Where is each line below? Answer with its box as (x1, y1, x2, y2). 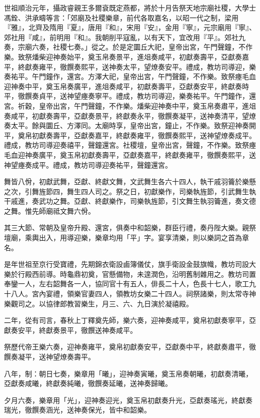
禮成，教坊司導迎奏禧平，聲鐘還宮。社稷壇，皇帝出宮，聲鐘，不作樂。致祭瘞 (4, 140, 256, 150)
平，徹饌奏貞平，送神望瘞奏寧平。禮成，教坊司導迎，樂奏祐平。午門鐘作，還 (4, 91, 256, 101)
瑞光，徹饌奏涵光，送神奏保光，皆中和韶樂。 (4, 404, 151, 415)
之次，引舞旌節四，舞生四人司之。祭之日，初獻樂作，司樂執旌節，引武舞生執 (4, 186, 256, 196)
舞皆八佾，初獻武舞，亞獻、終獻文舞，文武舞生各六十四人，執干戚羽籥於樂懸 (4, 176, 256, 187)
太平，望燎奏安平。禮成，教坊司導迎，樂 (122, 61, 256, 72)
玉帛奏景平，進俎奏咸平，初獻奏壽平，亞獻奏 (94, 51, 242, 62)
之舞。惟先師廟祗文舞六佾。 (4, 205, 95, 216)
